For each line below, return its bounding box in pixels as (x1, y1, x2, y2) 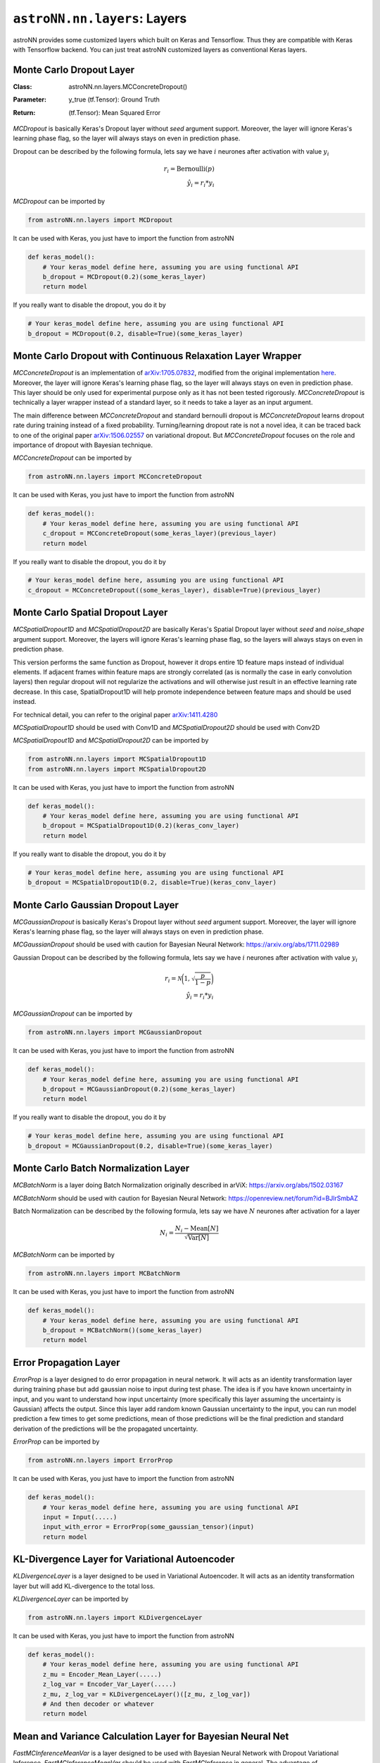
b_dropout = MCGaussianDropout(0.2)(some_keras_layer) (42, 1085, 236, 1093)
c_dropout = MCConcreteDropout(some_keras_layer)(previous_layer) (42, 530, 277, 537)
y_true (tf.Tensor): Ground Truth (68, 95, 160, 104)
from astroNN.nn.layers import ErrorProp (27, 1456, 173, 1465)
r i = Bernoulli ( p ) (163, 164, 215, 174)
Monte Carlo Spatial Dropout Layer (13, 606, 168, 618)
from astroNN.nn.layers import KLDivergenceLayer (27, 1613, 203, 1621)
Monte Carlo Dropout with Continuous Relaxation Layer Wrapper (13, 350, 302, 362)
